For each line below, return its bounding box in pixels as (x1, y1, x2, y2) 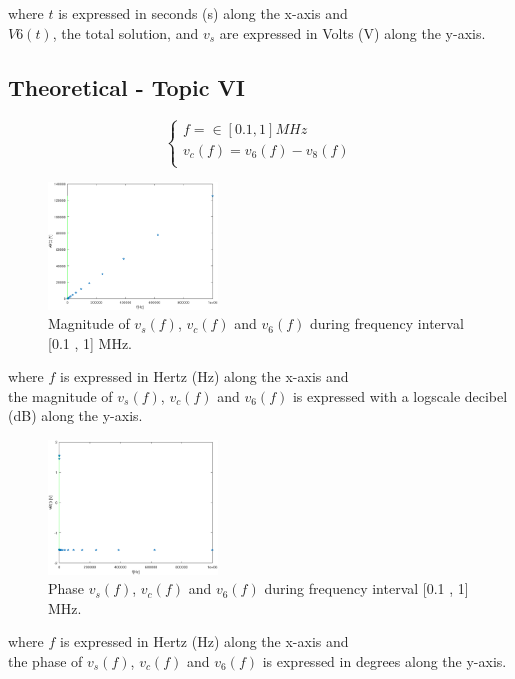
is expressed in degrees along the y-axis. (262, 650, 507, 671)
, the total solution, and (52, 22, 199, 43)
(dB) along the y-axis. (8, 405, 143, 426)
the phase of (8, 650, 83, 671)
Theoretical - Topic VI (8, 71, 245, 102)
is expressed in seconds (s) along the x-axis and (58, 3, 348, 23)
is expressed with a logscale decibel (292, 385, 508, 406)
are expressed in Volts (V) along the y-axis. (219, 22, 486, 43)
